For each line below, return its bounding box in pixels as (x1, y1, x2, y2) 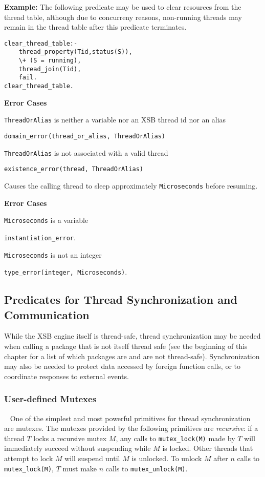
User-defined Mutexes (4, 392, 97, 405)
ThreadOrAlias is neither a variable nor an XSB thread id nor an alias (4, 114, 226, 125)
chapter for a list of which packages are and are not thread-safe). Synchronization (4, 350, 260, 361)
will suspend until (64, 453, 120, 464)
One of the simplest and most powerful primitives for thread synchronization (10, 412, 251, 423)
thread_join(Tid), (18, 65, 81, 73)
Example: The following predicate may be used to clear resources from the (4, 2, 241, 12)
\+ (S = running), (18, 57, 81, 65)
